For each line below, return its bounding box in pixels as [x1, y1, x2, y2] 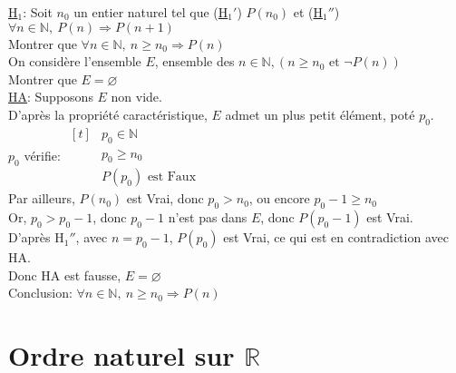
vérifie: [24, 146, 61, 165]
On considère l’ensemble [8, 52, 141, 71]
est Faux [147, 171, 197, 184]
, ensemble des [154, 52, 235, 71]
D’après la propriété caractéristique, [8, 104, 208, 123]
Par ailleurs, [8, 189, 75, 208]
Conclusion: [8, 283, 73, 302]
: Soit [23, 3, 53, 21]
